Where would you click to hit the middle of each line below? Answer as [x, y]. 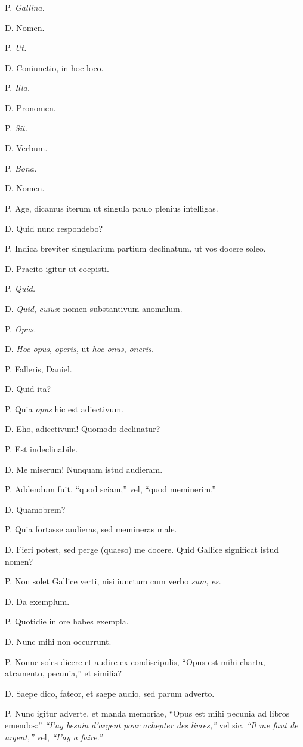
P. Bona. [21, 168]
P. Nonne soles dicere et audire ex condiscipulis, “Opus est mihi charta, [135, 661]
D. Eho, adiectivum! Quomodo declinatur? [83, 429]
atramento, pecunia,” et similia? [64, 673]
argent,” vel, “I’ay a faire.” [54, 737]
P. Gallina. [25, 7]
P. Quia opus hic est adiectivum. [64, 408]
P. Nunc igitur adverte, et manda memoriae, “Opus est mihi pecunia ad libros [147, 713]
